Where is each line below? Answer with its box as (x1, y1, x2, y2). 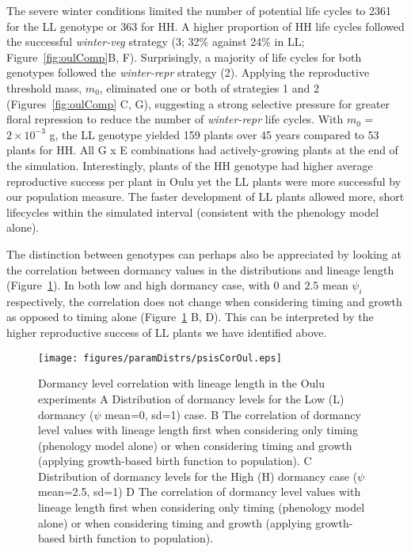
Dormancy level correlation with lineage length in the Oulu (38, 375, 325, 391)
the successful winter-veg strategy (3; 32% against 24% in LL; (6, 33, 305, 50)
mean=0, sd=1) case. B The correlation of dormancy (105, 406, 361, 422)
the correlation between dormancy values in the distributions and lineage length (6, 261, 394, 278)
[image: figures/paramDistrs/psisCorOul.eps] (38, 352, 282, 364)
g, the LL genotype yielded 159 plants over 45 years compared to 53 (49, 126, 379, 142)
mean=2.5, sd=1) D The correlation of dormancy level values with (38, 483, 361, 500)
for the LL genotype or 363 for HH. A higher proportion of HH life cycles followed (6, 17, 405, 34)
